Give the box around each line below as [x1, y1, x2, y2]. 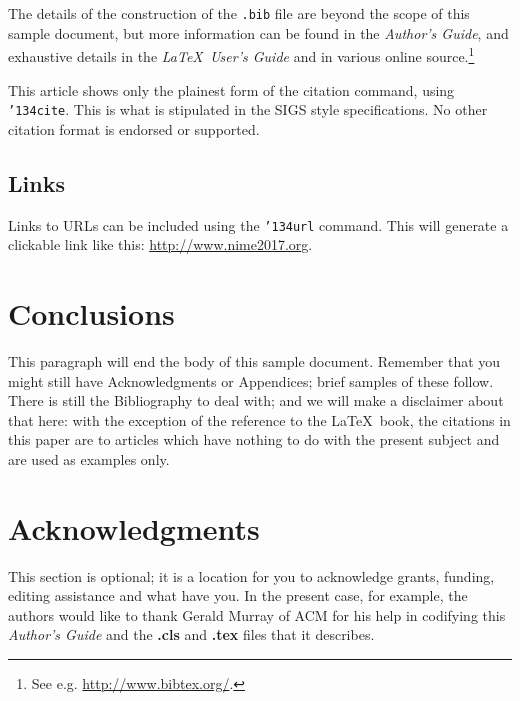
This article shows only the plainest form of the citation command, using [8, 79, 455, 100]
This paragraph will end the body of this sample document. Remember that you [8, 350, 501, 371]
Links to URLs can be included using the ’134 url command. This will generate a [8, 214, 509, 235]
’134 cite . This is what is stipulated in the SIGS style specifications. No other [8, 99, 488, 120]
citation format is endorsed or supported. [8, 118, 260, 139]
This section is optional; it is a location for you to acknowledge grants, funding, [8, 565, 495, 586]
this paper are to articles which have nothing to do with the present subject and [8, 429, 500, 450]
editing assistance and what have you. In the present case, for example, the [8, 585, 468, 606]
